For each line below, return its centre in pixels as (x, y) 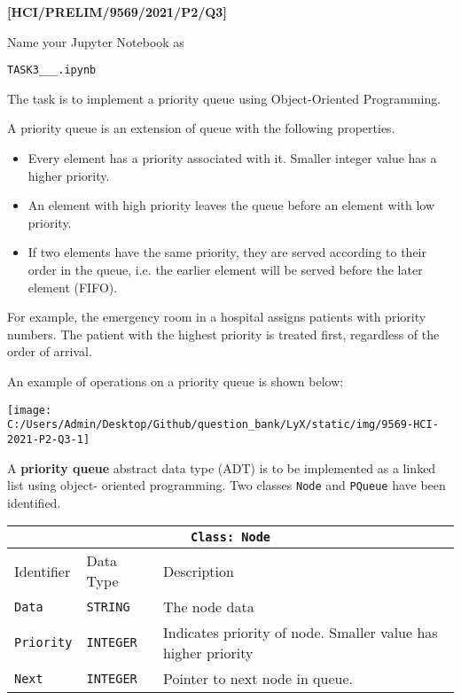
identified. (34, 502)
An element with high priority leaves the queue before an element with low (231, 205)
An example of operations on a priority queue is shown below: (176, 381)
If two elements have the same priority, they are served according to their (227, 252)
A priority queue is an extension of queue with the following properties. (201, 128)
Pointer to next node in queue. (258, 679)
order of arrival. (50, 351)
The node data (208, 607)
